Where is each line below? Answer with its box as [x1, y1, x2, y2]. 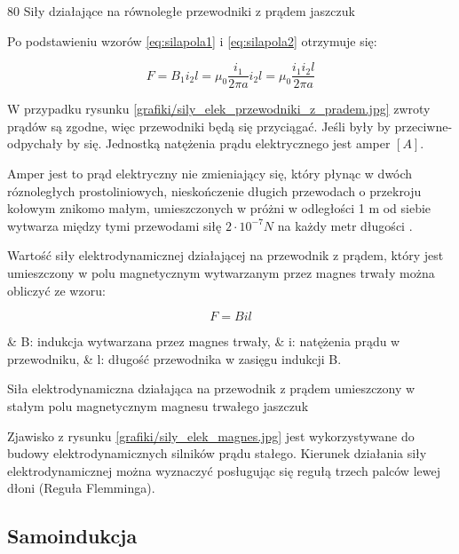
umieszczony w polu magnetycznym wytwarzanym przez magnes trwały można [7, 264, 435, 281]
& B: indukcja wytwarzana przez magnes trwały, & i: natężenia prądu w [7, 332, 400, 351]
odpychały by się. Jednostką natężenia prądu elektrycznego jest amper [7, 134, 391, 153]
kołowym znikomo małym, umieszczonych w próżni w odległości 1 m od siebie [7, 199, 431, 218]
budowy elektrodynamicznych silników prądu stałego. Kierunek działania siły [7, 444, 427, 463]
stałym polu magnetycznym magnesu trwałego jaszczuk [7, 396, 309, 415]
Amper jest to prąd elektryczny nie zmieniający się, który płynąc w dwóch [7, 164, 413, 183]
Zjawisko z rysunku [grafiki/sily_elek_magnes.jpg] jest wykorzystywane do [7, 426, 415, 445]
